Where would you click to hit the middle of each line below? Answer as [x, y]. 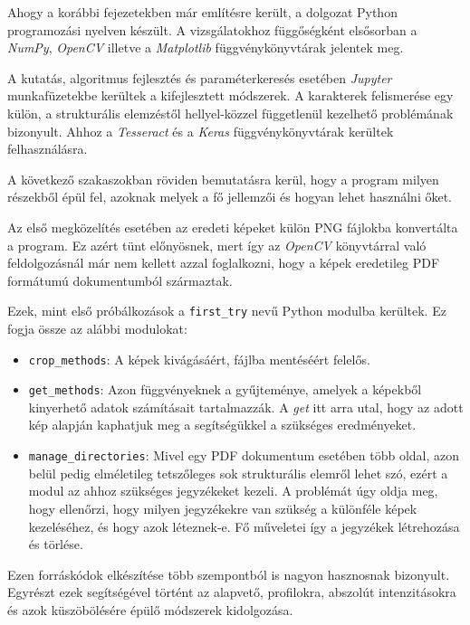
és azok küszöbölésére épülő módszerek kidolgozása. [150, 609]
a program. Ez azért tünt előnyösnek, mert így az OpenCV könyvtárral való [217, 245]
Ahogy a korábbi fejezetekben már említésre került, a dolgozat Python [202, 12]
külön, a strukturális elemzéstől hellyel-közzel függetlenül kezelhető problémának [230, 113]
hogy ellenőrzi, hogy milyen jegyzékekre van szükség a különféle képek [223, 508]
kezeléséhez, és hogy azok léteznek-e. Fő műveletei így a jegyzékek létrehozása [244, 526]
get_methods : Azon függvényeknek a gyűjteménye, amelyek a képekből [225, 389]
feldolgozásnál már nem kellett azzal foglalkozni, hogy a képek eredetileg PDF [224, 263]
